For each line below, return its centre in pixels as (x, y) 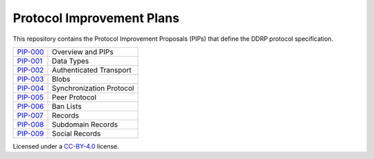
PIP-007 (30, 115)
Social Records (77, 133)
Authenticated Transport (92, 70)
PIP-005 (30, 97)
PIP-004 (30, 88)
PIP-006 (30, 106)
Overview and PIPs (83, 52)
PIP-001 (30, 61)
